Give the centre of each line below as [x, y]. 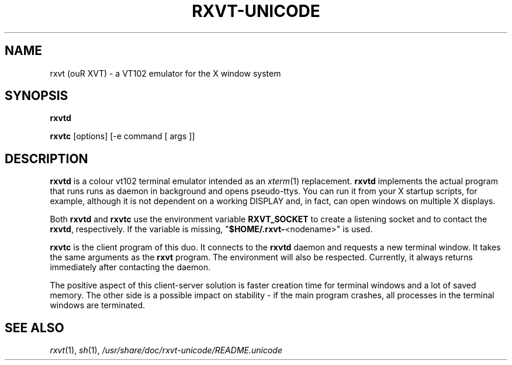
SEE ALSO [34, 328]
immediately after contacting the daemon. [130, 267]
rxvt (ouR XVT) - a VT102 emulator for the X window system [165, 73]
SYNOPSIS [37, 96]
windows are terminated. [98, 305]
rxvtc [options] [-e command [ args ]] [122, 136]
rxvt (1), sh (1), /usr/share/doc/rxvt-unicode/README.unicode [166, 350]
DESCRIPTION [46, 159]
